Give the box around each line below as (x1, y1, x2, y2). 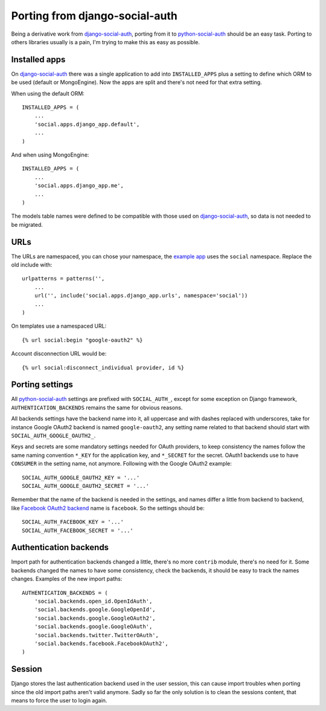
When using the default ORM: (11, 89, 85, 97)
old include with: (11, 261, 53, 268)
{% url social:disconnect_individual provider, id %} (22, 364, 184, 371)
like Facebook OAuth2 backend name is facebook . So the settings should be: (11, 504, 205, 511)
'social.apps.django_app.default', (34, 121, 140, 128)
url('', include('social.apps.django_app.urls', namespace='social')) (34, 292, 248, 299)
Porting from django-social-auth (11, 9, 178, 22)
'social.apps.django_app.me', (34, 182, 124, 189)
